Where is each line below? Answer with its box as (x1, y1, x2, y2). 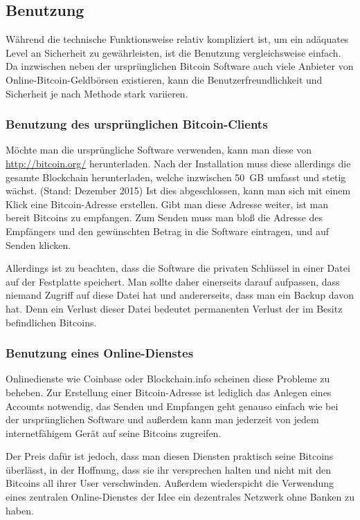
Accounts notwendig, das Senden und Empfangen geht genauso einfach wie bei (6, 398, 339, 413)
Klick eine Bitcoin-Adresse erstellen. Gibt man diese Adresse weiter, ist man (6, 196, 329, 211)
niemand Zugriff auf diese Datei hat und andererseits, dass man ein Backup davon (6, 288, 354, 302)
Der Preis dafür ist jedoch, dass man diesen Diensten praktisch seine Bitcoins (6, 449, 334, 463)
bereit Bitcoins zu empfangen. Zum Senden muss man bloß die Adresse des (6, 210, 323, 225)
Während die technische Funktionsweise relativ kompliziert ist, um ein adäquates (6, 32, 349, 46)
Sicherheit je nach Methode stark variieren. (6, 86, 188, 100)
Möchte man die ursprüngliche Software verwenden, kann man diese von (6, 142, 312, 157)
